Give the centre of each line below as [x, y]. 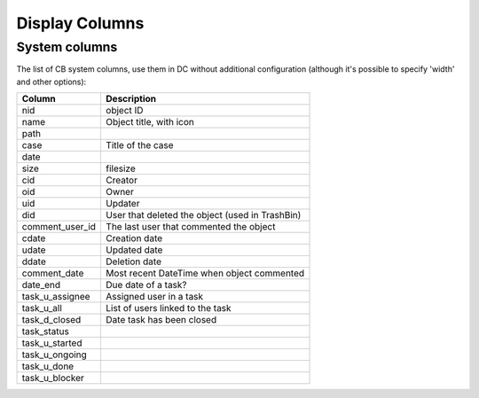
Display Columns [80, 23]
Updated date [134, 250]
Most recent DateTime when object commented [205, 273]
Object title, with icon [150, 122]
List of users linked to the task [169, 308]
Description [131, 99]
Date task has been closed [161, 320]
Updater [123, 204]
